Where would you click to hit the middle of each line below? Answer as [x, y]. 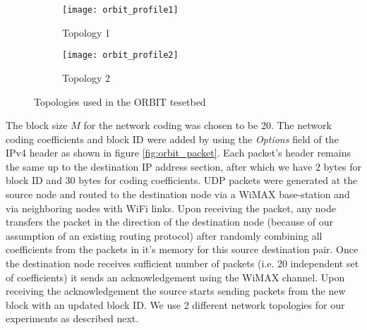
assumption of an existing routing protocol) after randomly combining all [164, 235]
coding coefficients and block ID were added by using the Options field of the [172, 139]
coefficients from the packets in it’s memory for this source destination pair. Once [182, 249]
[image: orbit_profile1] [120, 10]
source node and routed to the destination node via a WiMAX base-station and [178, 194]
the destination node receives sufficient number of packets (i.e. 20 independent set [182, 263]
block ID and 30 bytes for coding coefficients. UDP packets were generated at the [182, 180]
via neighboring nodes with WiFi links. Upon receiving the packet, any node [171, 208]
